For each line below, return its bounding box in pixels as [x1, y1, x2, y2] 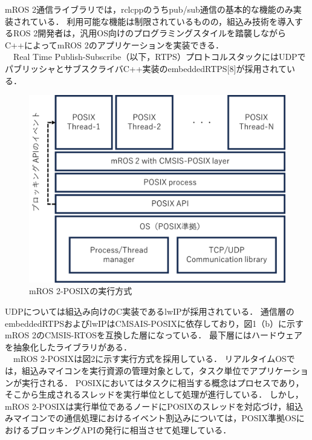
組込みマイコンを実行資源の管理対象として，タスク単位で [21, 364, 250, 377]
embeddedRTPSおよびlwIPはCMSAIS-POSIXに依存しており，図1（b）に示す [5, 317, 304, 329]
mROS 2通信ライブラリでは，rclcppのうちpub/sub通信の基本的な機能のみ [5, 3, 293, 15]
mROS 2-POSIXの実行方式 [29, 284, 132, 297]
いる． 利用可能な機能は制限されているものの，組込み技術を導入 [38, 15, 294, 27]
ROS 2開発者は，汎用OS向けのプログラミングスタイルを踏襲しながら [13, 27, 286, 39]
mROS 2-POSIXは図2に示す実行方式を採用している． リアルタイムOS [13, 352, 287, 365]
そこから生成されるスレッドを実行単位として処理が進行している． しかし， [5, 388, 304, 401]
